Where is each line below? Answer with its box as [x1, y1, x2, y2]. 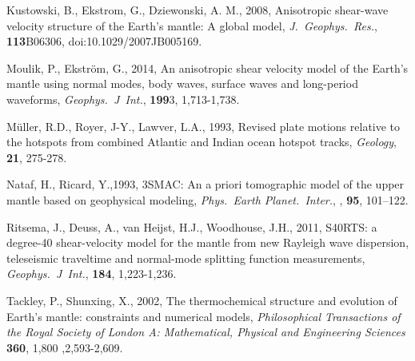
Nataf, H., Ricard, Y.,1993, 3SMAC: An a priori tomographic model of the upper [6, 176, 405, 192]
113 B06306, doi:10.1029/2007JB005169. [6, 33, 202, 50]
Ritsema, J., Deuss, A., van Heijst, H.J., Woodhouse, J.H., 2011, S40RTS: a [6, 218, 377, 235]
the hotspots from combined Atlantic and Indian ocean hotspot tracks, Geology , [6, 133, 397, 150]
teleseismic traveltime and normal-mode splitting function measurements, [6, 249, 365, 266]
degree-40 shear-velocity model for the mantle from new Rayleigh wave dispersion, [6, 234, 409, 251]
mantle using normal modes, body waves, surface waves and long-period [6, 75, 358, 92]
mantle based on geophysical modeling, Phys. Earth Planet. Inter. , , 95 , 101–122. [6, 191, 409, 208]
